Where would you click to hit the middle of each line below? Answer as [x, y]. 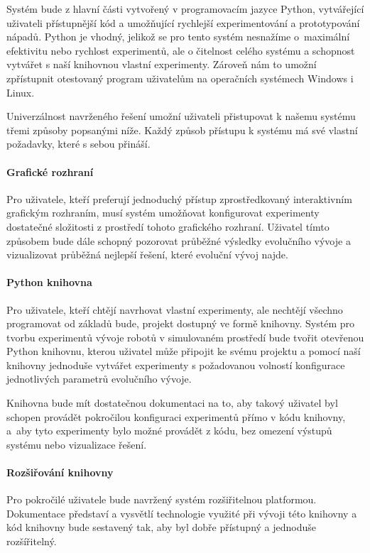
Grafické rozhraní [50, 171]
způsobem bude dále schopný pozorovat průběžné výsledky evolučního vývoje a [179, 240]
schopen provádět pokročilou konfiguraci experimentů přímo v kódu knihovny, [176, 416]
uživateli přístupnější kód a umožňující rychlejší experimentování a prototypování [183, 22]
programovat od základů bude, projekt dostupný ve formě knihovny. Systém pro [181, 323]
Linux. [21, 92]
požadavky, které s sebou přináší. [78, 144]
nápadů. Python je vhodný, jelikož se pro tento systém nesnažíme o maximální [178, 37]
